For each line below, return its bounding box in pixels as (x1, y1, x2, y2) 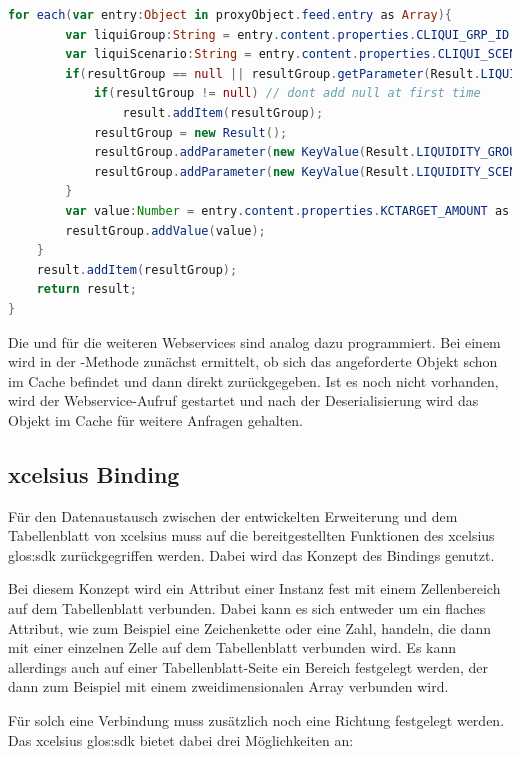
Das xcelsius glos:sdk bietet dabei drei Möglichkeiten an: (8, 729, 354, 750)
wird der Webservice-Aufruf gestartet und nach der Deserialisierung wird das (8, 390, 479, 411)
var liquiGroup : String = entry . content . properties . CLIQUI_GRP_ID (65, 27, 510, 42)
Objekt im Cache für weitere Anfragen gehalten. (8, 409, 303, 430)
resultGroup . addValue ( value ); (65, 223, 266, 238)
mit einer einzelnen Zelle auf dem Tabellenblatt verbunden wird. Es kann (8, 637, 457, 658)
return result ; (36, 282, 137, 297)
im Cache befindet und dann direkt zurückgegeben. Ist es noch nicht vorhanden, (8, 370, 499, 391)
